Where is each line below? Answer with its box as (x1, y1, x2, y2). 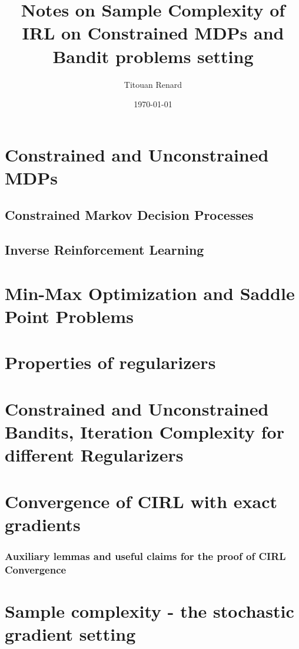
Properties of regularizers (5, 350, 216, 374)
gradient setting (5, 622, 136, 646)
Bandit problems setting (52, 44, 254, 68)
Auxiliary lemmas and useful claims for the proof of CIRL (5, 548, 286, 563)
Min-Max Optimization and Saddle (5, 281, 295, 305)
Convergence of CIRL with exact (5, 489, 277, 513)
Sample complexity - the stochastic (5, 598, 294, 622)
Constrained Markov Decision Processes (5, 206, 254, 224)
